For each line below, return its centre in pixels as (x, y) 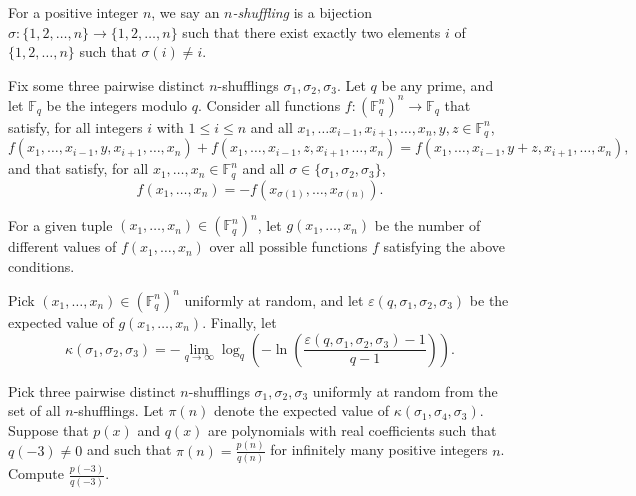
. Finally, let (239, 321)
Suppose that (48, 429)
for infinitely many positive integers (379, 449)
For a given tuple (60, 224)
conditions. (41, 265)
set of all (34, 410)
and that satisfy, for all (78, 168)
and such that (129, 449)
